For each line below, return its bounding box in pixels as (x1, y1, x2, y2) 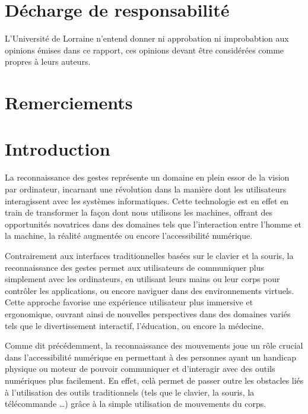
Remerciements (5, 90, 133, 115)
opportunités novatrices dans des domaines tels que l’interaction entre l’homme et (5, 217, 301, 230)
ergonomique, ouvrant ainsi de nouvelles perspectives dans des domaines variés (5, 307, 291, 320)
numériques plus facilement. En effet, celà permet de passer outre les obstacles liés (5, 374, 304, 386)
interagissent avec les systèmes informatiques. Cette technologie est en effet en (5, 194, 289, 207)
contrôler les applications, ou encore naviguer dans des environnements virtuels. (5, 284, 294, 296)
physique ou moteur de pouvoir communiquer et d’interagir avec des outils (5, 362, 275, 375)
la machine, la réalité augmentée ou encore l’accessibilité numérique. (5, 229, 253, 242)
